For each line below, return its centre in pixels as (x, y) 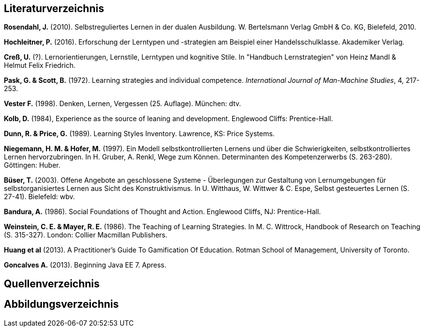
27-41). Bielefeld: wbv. (39, 197)
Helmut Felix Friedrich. (40, 65)
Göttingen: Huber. (32, 165)
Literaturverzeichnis (54, 8)
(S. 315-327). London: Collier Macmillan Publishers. (86, 235)
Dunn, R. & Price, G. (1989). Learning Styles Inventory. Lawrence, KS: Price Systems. (139, 134)
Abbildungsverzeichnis (61, 304)
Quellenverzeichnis (52, 284)
